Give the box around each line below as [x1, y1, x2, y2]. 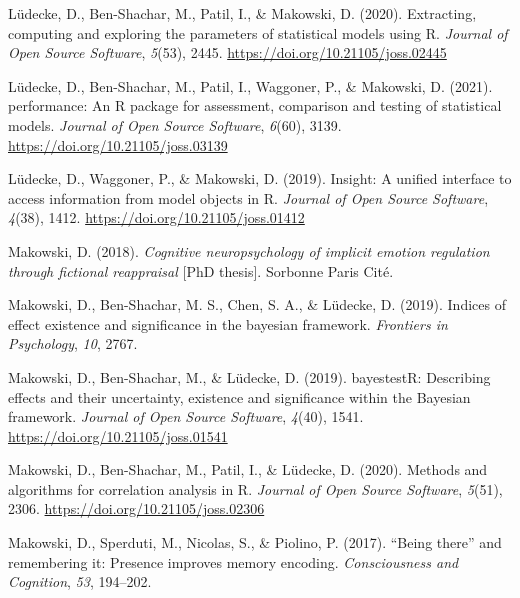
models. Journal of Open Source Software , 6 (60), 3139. [8, 114, 342, 135]
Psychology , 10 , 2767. [8, 333, 138, 354]
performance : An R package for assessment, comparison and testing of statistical [8, 95, 502, 116]
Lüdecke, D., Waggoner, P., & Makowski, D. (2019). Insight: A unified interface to [8, 168, 512, 189]
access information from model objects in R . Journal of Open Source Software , [8, 187, 489, 208]
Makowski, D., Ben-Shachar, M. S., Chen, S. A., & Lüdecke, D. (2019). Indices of [8, 294, 506, 315]
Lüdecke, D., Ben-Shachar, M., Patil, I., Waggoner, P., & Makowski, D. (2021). [8, 75, 493, 96]
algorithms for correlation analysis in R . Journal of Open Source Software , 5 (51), [8, 478, 503, 499]
